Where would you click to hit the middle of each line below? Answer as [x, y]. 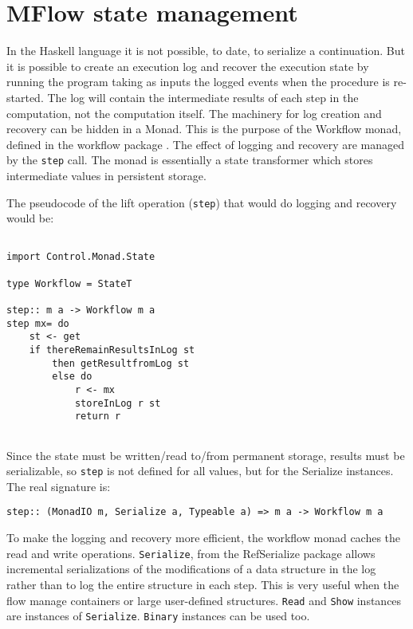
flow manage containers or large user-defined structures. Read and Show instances [204, 600]
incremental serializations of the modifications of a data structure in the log [191, 569]
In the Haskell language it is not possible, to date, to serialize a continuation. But [206, 51]
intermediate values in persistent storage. [106, 175]
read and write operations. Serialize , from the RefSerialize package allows [191, 553]
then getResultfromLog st [121, 363]
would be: [30, 218]
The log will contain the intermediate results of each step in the [203, 97]
